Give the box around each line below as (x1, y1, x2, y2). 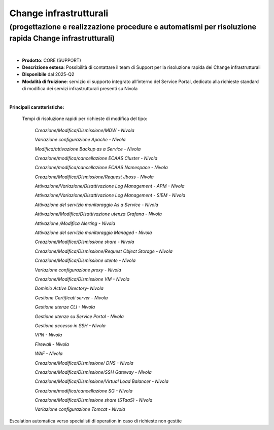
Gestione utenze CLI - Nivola (35, 304, 95, 310)
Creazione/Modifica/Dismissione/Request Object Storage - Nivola (35, 248, 173, 254)
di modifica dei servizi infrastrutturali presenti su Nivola (22, 86, 138, 92)
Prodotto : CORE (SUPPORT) (22, 57, 81, 63)
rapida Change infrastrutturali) (9, 33, 115, 43)
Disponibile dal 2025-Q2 (22, 71, 75, 77)
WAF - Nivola (35, 350, 63, 357)
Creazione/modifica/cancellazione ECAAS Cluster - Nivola (35, 155, 157, 161)
